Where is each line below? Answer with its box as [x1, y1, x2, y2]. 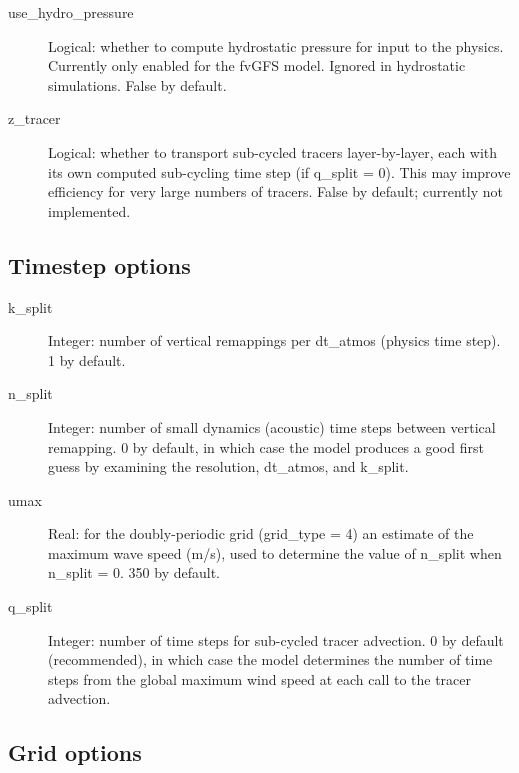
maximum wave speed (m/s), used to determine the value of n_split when [48, 542, 502, 563]
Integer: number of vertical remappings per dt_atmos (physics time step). [48, 330, 501, 351]
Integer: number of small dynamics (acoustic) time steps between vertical [48, 416, 496, 437]
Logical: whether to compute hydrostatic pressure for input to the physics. [48, 35, 504, 56]
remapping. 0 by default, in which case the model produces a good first [48, 436, 484, 457]
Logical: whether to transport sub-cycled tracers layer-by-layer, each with [48, 141, 498, 162]
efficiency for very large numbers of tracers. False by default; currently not [48, 181, 503, 202]
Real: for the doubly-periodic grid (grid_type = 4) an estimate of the [48, 523, 474, 544]
